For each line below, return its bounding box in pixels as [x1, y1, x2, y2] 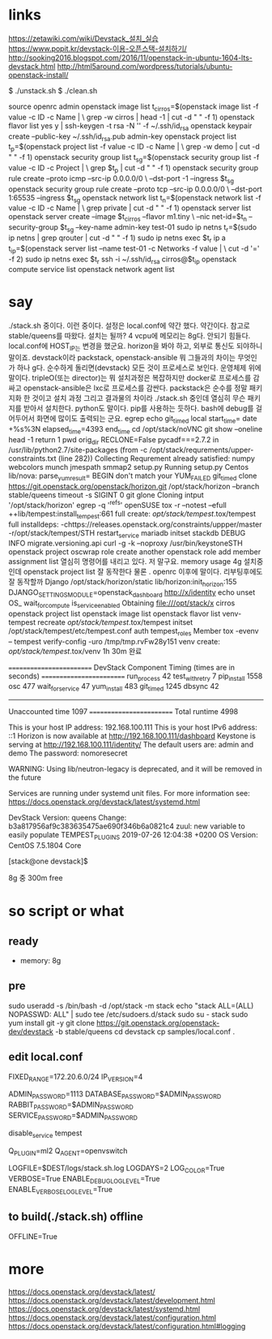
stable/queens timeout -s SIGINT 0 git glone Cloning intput [8, 490, 204, 500]
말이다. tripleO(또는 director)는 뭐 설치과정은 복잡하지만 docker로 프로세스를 [8, 373, 252, 383]
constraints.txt [8, 454, 57, 463]
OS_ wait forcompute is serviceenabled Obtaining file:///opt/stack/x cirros [8, 598, 236, 609]
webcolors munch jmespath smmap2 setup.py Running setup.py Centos [8, 463, 249, 472]
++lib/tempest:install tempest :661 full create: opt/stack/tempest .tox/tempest [8, 509, 257, 520]
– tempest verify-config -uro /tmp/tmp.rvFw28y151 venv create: [8, 636, 221, 646]
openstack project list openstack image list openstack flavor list [8, 609, 221, 618]
